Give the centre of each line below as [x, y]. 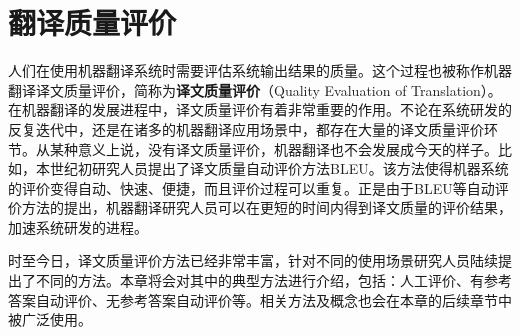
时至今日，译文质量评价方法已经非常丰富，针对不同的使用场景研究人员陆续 [253, 260]
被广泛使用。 [50, 319]
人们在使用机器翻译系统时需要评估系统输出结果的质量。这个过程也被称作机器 [260, 70]
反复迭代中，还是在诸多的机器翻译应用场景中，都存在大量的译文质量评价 [246, 128]
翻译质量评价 [92, 22]
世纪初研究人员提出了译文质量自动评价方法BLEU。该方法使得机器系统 [279, 168]
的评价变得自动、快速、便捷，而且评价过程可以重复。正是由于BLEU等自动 [251, 187]
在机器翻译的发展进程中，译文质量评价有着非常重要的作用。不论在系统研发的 [260, 109]
